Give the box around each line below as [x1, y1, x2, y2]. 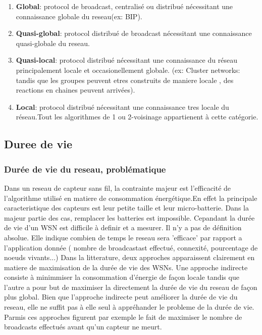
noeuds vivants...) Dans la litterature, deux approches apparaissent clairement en [4, 252, 255, 263]
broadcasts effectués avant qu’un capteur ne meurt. [4, 321, 162, 332]
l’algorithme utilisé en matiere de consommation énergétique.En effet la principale [4, 192, 257, 203]
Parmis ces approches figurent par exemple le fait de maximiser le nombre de [4, 311, 242, 322]
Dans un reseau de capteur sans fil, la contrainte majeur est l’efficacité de [4, 182, 231, 193]
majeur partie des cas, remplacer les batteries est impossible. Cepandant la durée [4, 212, 255, 223]
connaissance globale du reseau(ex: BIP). [16, 11, 142, 21]
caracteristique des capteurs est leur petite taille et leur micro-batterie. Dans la [4, 202, 249, 213]
